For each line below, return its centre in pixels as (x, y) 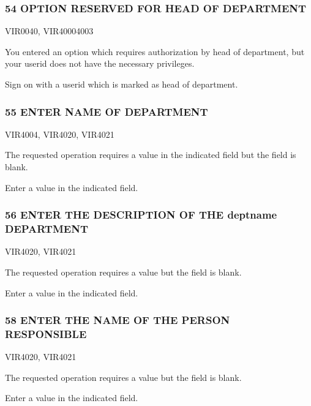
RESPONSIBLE (46, 333)
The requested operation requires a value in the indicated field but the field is (151, 155)
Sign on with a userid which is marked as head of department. (122, 84)
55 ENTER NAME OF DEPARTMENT (107, 111)
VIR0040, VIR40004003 (49, 31)
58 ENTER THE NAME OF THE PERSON (118, 320)
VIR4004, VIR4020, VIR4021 (60, 134)
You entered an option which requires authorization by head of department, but (155, 51)
